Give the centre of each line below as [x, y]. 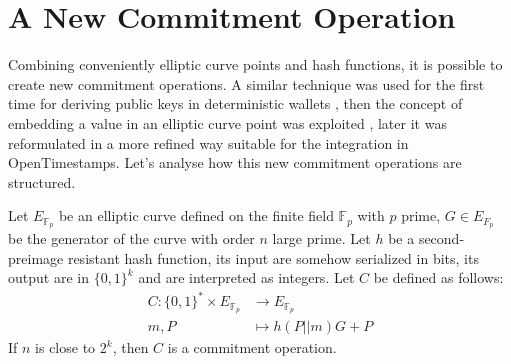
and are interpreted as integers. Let [246, 277]
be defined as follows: [438, 277]
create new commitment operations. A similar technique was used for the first [246, 83]
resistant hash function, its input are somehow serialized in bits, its [273, 257]
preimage [36, 257]
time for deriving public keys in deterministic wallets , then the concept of [235, 103]
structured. [42, 181]
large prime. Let [321, 238]
